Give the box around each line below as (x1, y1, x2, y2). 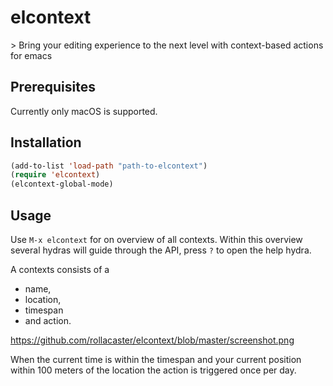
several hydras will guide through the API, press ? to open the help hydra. (10, 244, 312, 256)
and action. (24, 315, 72, 326)
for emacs (10, 49, 53, 61)
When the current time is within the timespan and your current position (10, 354, 302, 365)
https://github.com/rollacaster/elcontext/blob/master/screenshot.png (10, 334, 295, 346)
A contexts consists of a (10, 264, 110, 275)
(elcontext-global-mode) (10, 179, 114, 190)
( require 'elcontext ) (10, 170, 101, 180)
